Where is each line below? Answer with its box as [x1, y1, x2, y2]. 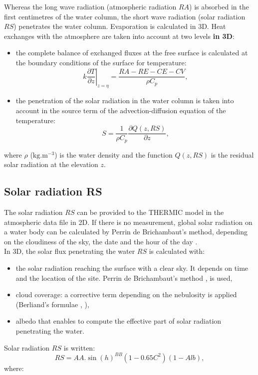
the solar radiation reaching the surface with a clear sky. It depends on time [15, 263, 249, 273]
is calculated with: [149, 246, 205, 256]
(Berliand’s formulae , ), [15, 299, 89, 309]
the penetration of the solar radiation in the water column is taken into [15, 95, 234, 106]
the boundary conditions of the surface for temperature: [15, 57, 187, 67]
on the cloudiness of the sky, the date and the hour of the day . [4, 236, 198, 246]
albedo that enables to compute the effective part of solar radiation [15, 316, 222, 326]
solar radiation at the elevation [4, 159, 98, 170]
